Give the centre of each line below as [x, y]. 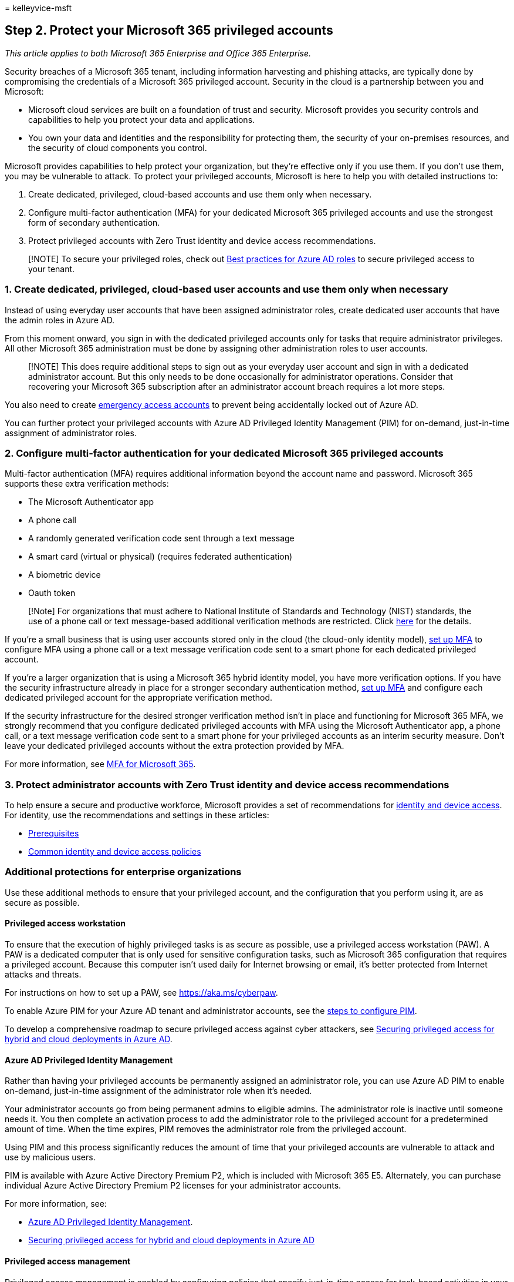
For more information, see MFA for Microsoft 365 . [100, 764]
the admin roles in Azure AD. [60, 320]
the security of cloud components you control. [118, 148]
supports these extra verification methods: [87, 484]
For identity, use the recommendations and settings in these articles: [137, 815]
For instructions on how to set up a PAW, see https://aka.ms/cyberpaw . [141, 993]
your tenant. [52, 269]
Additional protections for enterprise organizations [123, 872]
